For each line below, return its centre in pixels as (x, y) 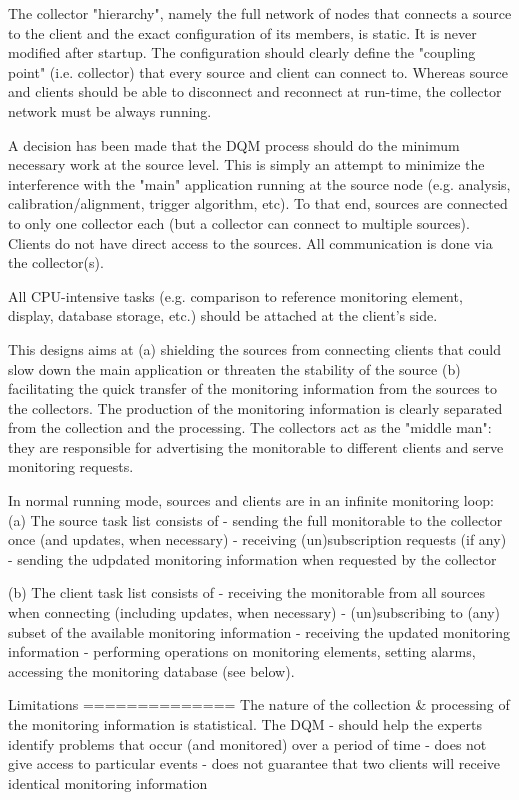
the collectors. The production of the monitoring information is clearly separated (255, 407)
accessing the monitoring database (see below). (151, 670)
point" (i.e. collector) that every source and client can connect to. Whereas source (258, 71)
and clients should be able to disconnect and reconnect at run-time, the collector (255, 91)
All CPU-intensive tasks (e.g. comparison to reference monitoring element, (235, 295)
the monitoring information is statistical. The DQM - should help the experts (245, 724)
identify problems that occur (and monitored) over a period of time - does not (247, 743)
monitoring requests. (71, 466)
